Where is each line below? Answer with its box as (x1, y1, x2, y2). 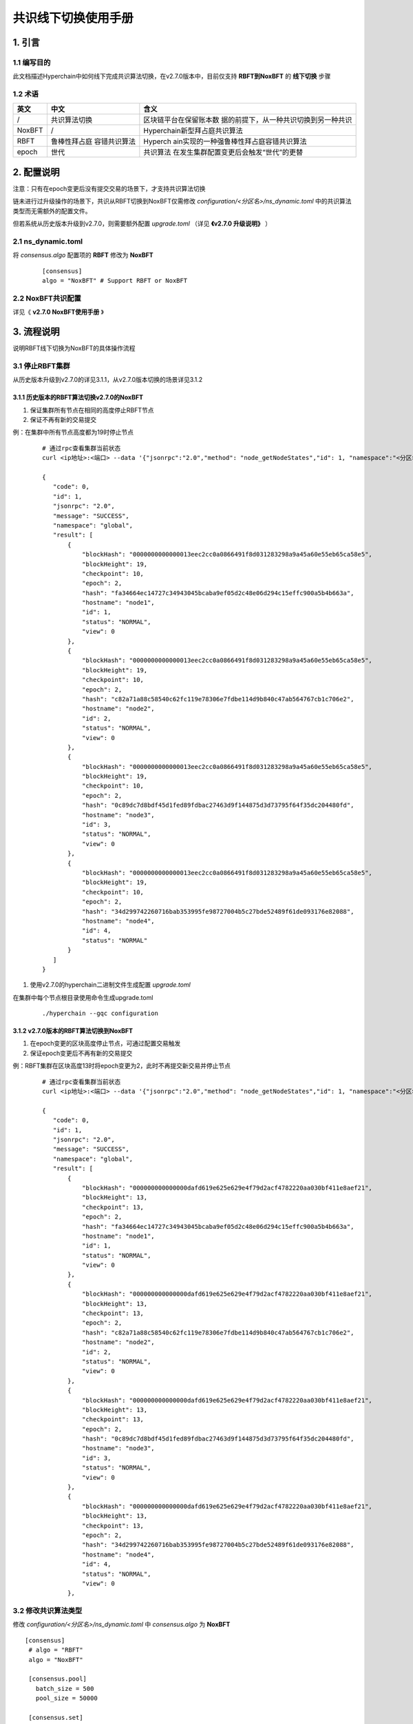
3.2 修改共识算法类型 (12, 1606, 83, 1616)
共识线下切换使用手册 (12, 10, 134, 26)
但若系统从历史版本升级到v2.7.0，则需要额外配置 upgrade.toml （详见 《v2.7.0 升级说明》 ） (12, 219, 272, 228)
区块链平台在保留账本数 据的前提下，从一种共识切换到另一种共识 (143, 115, 352, 125)
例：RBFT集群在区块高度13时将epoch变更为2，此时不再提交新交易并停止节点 (12, 1062, 231, 1070)
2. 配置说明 (12, 166, 60, 178)
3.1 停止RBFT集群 (12, 361, 70, 370)
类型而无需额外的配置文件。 (12, 207, 92, 215)
